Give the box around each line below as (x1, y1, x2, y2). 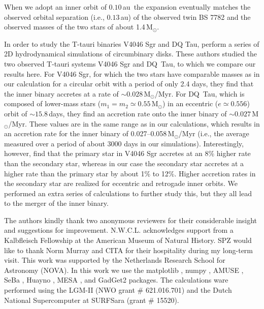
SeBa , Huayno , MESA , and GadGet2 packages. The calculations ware (4, 274, 228, 285)
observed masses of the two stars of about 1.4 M (4, 21, 153, 32)
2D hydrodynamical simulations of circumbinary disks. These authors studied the (4, 48, 257, 59)
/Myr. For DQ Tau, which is (154, 88, 245, 99)
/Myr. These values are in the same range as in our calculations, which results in (8, 118, 260, 129)
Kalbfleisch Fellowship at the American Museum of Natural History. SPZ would (4, 235, 252, 245)
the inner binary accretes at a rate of (4, 88, 119, 99)
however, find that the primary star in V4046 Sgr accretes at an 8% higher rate (4, 148, 251, 159)
